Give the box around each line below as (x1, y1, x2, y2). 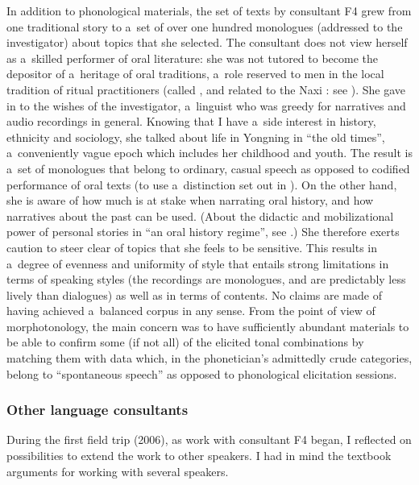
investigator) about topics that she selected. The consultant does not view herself (6, 34, 408, 51)
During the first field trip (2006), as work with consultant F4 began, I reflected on (6, 431, 412, 448)
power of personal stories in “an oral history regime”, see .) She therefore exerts (6, 223, 400, 240)
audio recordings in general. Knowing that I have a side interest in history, (6, 113, 376, 130)
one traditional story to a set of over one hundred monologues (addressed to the (6, 18, 403, 35)
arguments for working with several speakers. (6, 462, 229, 479)
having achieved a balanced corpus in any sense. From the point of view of (6, 302, 375, 319)
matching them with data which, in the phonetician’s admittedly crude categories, (6, 350, 413, 367)
